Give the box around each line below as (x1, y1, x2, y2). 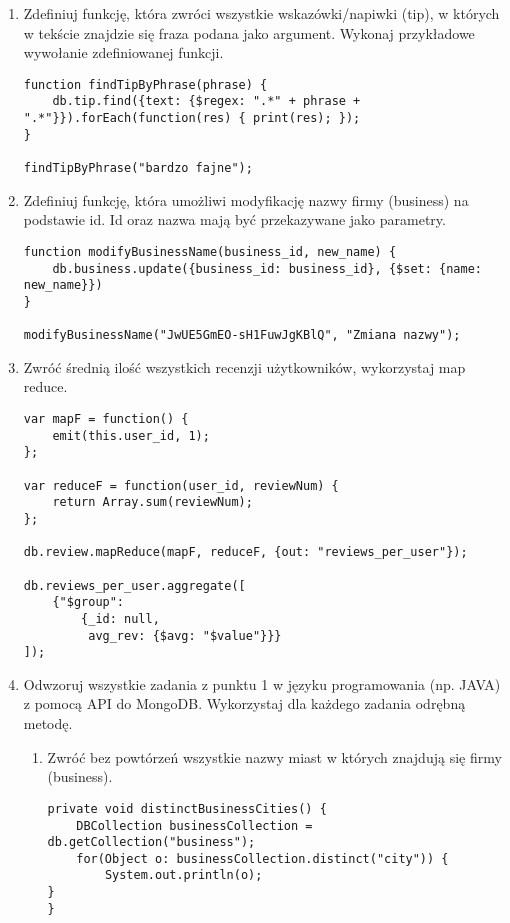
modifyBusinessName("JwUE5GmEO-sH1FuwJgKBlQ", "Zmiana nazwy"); (23, 328, 461, 343)
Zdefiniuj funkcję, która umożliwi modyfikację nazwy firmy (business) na (23, 189, 469, 210)
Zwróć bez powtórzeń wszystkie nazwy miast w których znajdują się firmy (47, 746, 502, 767)
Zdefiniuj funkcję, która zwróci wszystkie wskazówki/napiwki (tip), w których (23, 3, 500, 23)
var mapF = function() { (23, 412, 189, 427)
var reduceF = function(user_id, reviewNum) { (23, 478, 339, 493)
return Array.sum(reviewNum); (52, 495, 253, 510)
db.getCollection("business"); (47, 835, 256, 850)
